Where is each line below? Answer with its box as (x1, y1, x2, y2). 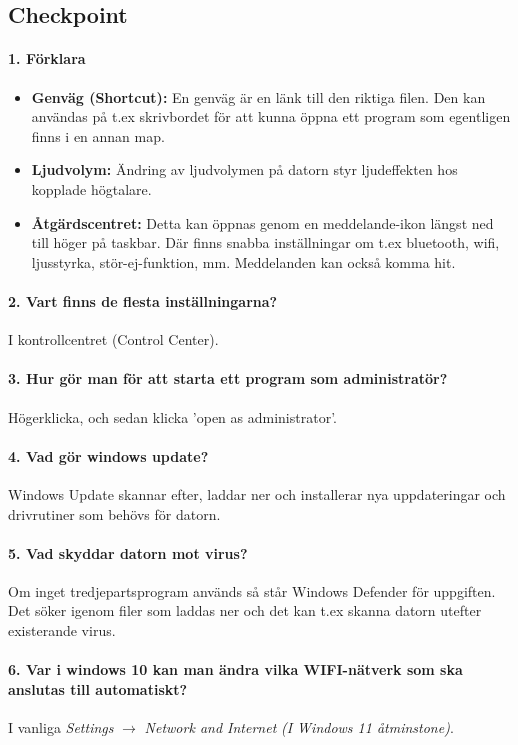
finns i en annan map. (31, 125, 165, 146)
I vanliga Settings (8, 717, 114, 738)
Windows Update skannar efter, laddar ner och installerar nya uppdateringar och (8, 483, 506, 504)
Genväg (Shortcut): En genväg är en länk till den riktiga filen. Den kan (31, 86, 486, 107)
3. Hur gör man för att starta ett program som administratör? (8, 368, 448, 389)
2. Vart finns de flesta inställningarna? (8, 290, 278, 311)
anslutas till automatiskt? (8, 678, 188, 699)
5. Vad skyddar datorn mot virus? (8, 542, 248, 563)
